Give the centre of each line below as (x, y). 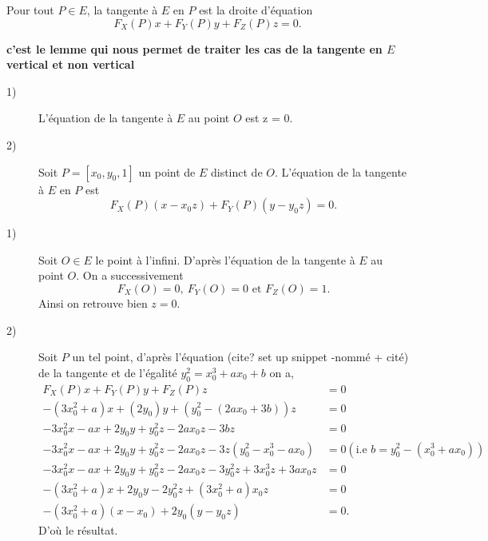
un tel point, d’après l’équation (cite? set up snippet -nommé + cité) (240, 357)
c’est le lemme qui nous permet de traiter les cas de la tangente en (194, 48)
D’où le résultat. (78, 530)
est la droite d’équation (256, 10)
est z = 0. (269, 118)
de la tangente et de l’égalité (108, 372)
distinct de (236, 171)
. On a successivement (130, 275)
